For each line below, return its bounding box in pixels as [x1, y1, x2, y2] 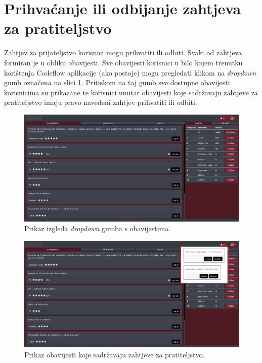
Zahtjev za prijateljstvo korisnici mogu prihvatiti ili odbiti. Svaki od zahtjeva [4, 47, 242, 58]
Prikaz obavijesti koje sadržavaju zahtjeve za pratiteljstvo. [24, 349, 205, 359]
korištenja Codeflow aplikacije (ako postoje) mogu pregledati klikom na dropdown [4, 67, 256, 78]
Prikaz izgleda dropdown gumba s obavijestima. [24, 223, 171, 234]
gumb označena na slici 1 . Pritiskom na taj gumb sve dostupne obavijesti [4, 77, 230, 88]
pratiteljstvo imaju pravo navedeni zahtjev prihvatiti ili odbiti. [4, 97, 197, 107]
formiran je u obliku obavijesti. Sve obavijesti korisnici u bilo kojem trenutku [4, 57, 243, 67]
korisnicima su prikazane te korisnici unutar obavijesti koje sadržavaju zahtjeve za [4, 87, 258, 97]
